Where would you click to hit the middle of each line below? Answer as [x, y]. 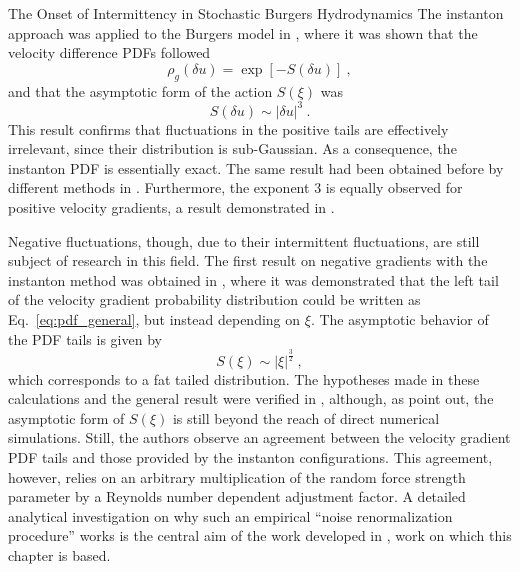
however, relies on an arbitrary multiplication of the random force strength [237, 476]
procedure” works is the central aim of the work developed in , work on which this [260, 535]
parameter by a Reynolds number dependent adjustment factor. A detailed [237, 496]
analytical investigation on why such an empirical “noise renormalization [230, 515]
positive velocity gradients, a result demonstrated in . [171, 207]
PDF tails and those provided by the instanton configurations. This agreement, [250, 456]
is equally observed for [394, 187]
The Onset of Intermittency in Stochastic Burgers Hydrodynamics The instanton [256, 13]
